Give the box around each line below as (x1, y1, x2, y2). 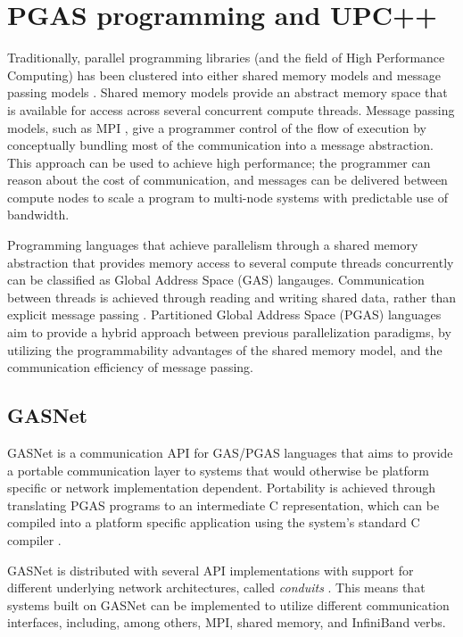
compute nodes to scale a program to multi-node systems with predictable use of (7, 187, 449, 206)
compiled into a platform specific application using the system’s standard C (7, 513, 420, 532)
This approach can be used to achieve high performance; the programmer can (7, 153, 431, 171)
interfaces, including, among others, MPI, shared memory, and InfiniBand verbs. (7, 613, 446, 632)
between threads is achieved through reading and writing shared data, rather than (7, 287, 456, 306)
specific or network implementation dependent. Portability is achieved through (7, 478, 436, 497)
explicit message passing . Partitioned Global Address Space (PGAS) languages (7, 305, 442, 324)
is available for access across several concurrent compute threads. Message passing (7, 100, 455, 119)
